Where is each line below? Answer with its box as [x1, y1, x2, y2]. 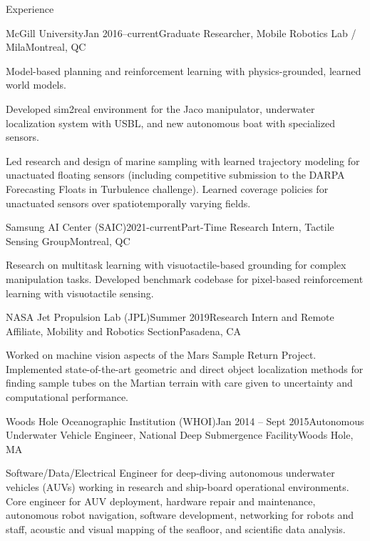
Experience [6, 1, 54, 16]
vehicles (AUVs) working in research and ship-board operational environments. [6, 480, 349, 495]
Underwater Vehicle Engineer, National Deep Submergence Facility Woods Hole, [6, 427, 354, 442]
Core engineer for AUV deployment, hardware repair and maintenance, [6, 493, 316, 508]
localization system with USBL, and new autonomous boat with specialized [6, 115, 335, 130]
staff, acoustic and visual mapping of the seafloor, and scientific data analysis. [6, 521, 346, 536]
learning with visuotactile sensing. [6, 285, 154, 300]
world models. [6, 77, 66, 92]
